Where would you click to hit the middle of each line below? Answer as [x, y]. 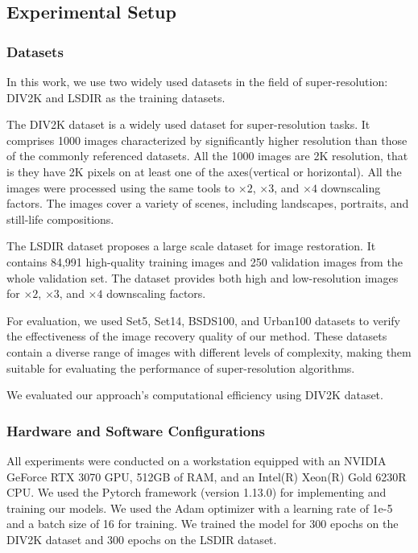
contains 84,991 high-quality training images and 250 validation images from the [205, 261]
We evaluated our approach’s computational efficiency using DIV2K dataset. [195, 395]
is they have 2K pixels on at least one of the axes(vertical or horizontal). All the [204, 171]
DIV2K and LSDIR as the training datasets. [116, 97]
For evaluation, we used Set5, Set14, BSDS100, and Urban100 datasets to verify [204, 320]
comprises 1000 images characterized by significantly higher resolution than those [207, 140]
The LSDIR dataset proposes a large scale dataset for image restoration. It [191, 246]
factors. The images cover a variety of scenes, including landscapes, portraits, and [208, 203]
